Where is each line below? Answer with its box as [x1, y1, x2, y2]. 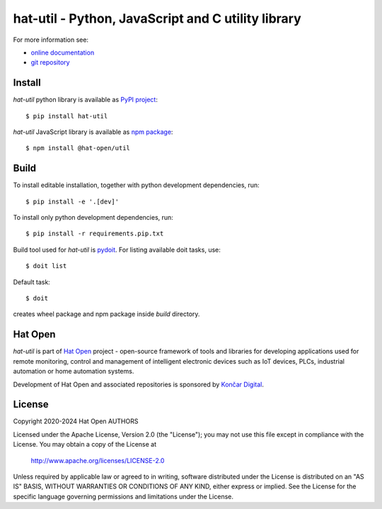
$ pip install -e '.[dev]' [25, 197, 120, 206]
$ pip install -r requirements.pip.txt [25, 230, 164, 237]
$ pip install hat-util [25, 112, 108, 120]
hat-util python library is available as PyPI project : [13, 96, 158, 104]
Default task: [13, 277, 51, 286]
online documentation [30, 48, 95, 57]
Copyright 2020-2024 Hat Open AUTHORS [13, 417, 139, 425]
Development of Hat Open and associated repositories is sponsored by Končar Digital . [13, 380, 265, 388]
